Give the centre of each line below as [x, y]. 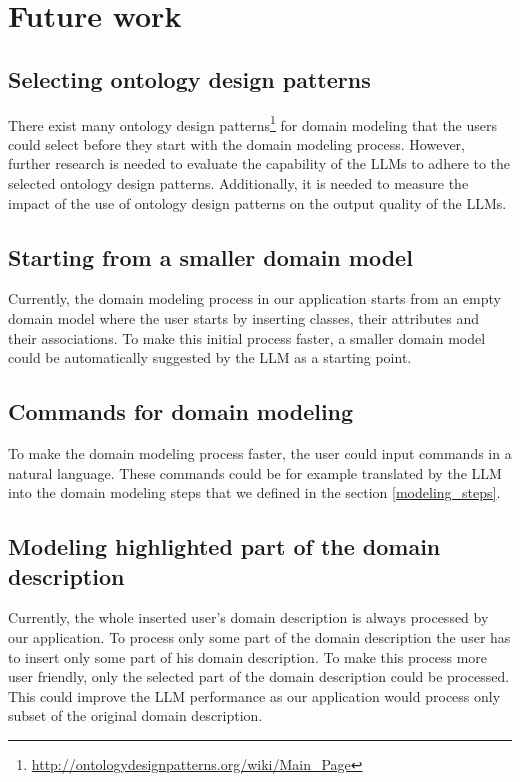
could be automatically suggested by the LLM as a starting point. [210, 357]
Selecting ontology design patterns [189, 78]
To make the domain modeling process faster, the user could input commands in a [260, 452]
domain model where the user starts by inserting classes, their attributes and [244, 318]
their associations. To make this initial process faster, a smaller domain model [247, 337]
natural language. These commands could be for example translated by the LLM [255, 472]
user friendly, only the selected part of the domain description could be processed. [259, 676]
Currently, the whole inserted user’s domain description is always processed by [248, 617]
